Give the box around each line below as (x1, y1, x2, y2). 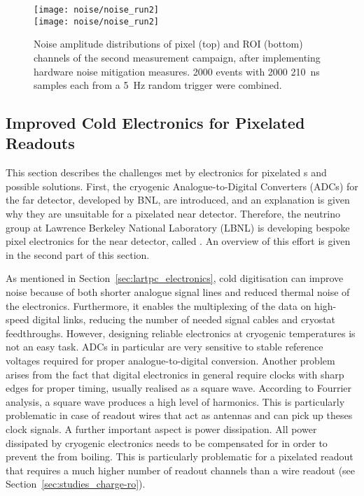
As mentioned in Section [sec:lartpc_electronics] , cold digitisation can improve (6, 271, 344, 285)
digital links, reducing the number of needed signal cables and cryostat (32, 312, 336, 327)
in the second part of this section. (6, 247, 150, 262)
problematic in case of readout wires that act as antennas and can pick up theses (6, 408, 353, 423)
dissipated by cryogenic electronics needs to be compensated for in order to (6, 435, 328, 450)
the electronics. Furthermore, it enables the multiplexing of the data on (6, 298, 311, 313)
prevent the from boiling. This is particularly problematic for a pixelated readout (6, 449, 353, 464)
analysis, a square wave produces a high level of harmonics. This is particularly (6, 394, 345, 409)
